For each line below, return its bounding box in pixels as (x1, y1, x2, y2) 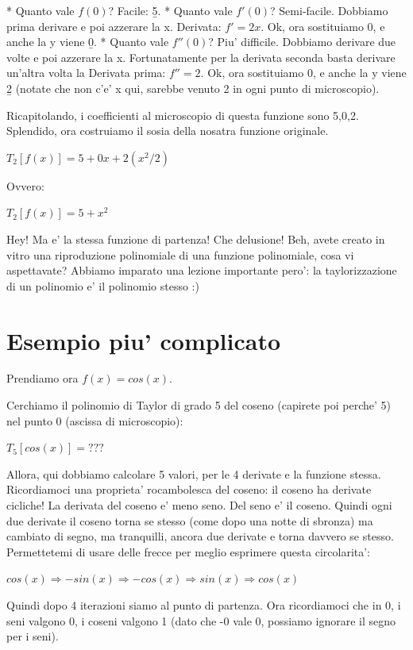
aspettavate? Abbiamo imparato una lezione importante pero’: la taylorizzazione (6, 262, 397, 279)
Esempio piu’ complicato (6, 324, 281, 356)
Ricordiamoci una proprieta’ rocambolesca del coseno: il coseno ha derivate (6, 481, 372, 498)
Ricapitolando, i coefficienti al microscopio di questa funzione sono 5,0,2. (6, 106, 359, 123)
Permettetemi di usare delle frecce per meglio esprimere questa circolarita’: (6, 543, 371, 560)
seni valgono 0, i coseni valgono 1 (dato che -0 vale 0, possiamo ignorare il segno (6, 612, 396, 629)
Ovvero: (6, 177, 44, 194)
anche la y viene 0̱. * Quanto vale (6, 33, 169, 50)
